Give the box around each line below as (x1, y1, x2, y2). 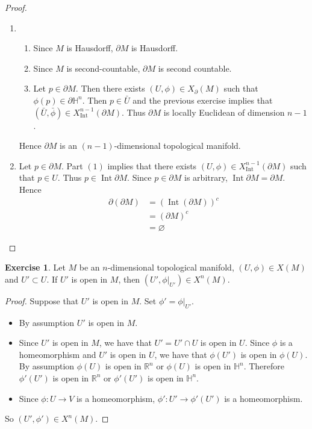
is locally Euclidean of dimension (163, 105, 285, 118)
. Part (61, 159, 83, 172)
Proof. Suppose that (5, 294, 79, 307)
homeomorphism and (19, 348, 96, 360)
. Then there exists (75, 82, 145, 95)
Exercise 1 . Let (5, 261, 66, 274)
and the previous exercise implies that (133, 93, 273, 106)
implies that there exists (107, 159, 197, 172)
